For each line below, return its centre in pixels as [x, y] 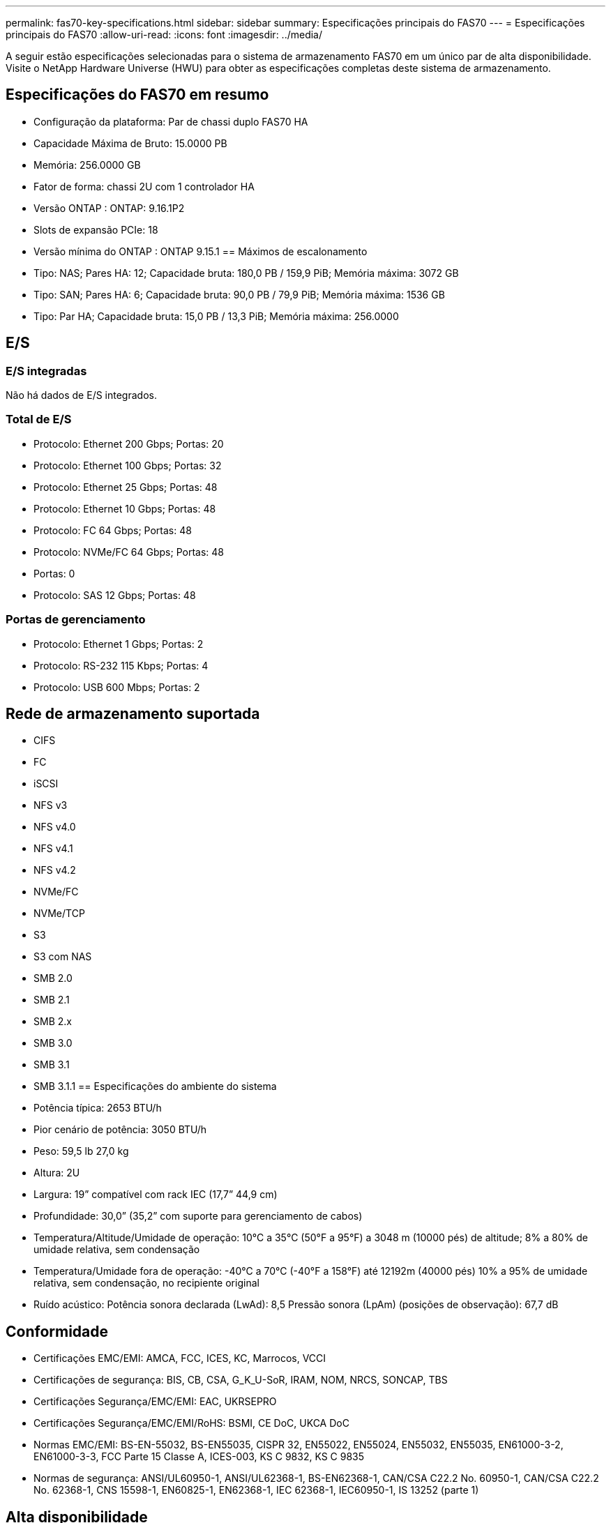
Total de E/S [39, 419]
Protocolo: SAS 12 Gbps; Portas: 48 [115, 595]
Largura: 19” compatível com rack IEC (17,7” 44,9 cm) [156, 1195]
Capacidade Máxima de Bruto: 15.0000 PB [130, 143]
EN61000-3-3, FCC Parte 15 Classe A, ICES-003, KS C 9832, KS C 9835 [199, 1457]
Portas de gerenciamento [76, 620]
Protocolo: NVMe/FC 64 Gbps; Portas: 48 [129, 552]
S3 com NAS [63, 957]
